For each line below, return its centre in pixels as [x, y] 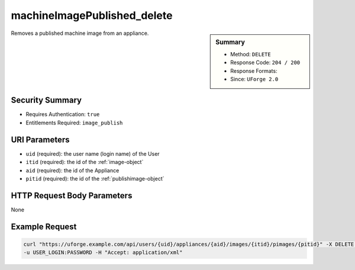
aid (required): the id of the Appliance [72, 170]
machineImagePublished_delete [92, 15]
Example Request [44, 226]
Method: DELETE [251, 54]
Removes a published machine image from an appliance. [80, 33]
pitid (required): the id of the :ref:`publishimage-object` [95, 178]
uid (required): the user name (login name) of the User [93, 153]
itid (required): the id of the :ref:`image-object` [85, 162]
